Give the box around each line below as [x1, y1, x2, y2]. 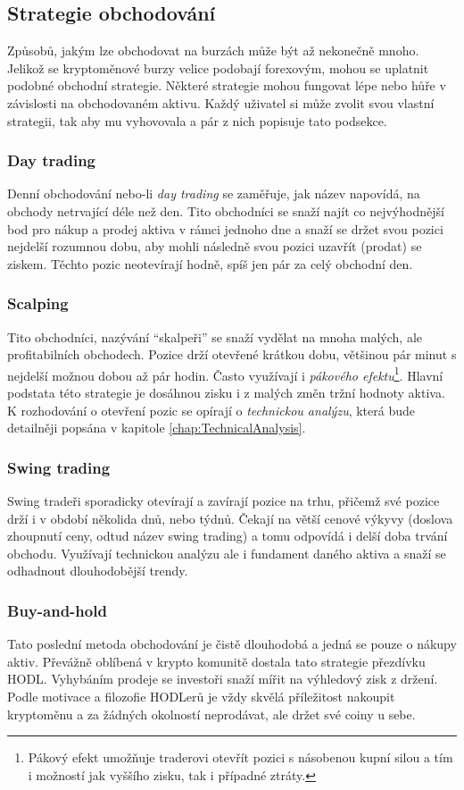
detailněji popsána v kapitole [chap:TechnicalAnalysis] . [7, 418, 306, 437]
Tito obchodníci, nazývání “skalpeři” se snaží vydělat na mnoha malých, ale [7, 327, 422, 346]
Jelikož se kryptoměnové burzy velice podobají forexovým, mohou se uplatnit [7, 58, 429, 77]
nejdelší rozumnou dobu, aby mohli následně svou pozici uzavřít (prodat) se [7, 237, 422, 256]
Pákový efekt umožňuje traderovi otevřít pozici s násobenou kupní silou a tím [28, 748, 453, 767]
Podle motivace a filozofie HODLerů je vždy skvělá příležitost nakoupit [7, 686, 395, 705]
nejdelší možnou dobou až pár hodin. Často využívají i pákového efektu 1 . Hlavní [7, 363, 443, 384]
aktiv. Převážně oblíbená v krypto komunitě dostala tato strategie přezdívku [7, 651, 426, 670]
